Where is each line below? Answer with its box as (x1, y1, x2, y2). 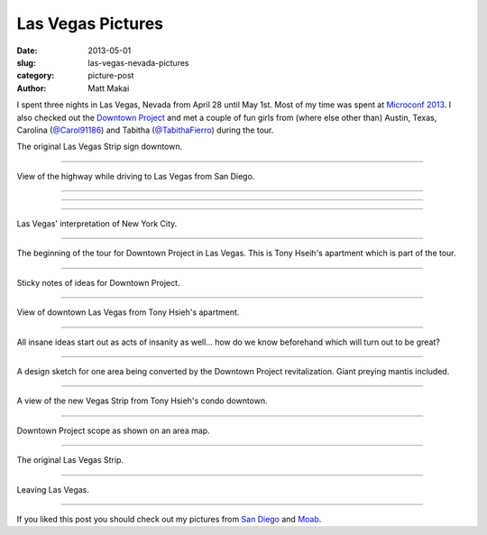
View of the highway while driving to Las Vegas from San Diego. (16, 171, 255, 181)
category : (16, 70, 55, 81)
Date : (16, 45, 38, 56)
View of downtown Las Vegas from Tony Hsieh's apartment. (16, 307, 240, 318)
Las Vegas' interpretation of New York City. (16, 218, 178, 229)
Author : (16, 82, 47, 94)
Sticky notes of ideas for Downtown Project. (16, 277, 180, 288)
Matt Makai (87, 82, 130, 94)
